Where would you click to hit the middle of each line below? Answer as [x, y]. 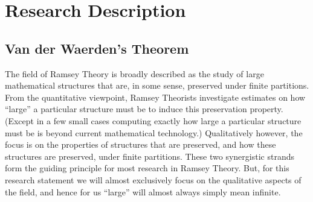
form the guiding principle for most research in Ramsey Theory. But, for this [147, 168]
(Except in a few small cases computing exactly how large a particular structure [153, 120]
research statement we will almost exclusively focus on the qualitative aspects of [153, 179]
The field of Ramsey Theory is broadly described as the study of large [134, 73]
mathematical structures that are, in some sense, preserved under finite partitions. [157, 85]
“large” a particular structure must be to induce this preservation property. [144, 109]
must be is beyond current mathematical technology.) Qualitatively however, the [154, 132]
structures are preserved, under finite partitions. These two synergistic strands [150, 156]
